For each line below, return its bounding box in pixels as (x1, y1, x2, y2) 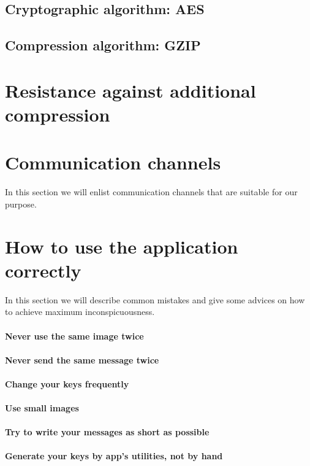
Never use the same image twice (5, 329, 144, 342)
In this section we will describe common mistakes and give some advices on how (5, 293, 305, 306)
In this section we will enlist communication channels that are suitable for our (5, 185, 298, 198)
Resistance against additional (5, 77, 256, 103)
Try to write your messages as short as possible (5, 425, 210, 438)
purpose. (5, 197, 37, 210)
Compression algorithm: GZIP (5, 36, 201, 55)
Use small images (5, 402, 79, 414)
